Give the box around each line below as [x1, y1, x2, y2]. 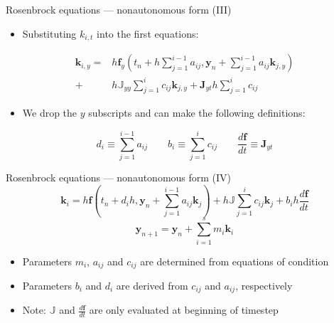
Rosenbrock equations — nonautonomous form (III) [6, 2, 232, 16]
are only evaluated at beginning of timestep [89, 302, 279, 317]
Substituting [22, 26, 77, 41]
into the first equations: [97, 26, 199, 41]
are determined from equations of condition [140, 253, 329, 268]
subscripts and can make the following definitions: [88, 105, 306, 120]
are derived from [116, 278, 188, 293]
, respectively [235, 278, 293, 293]
